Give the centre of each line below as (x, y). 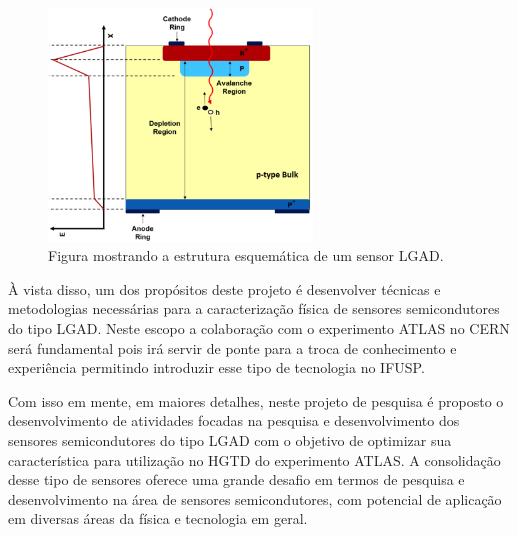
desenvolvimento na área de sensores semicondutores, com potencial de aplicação (255, 498)
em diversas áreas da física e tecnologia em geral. (158, 518)
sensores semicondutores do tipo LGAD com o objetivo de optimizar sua (230, 439)
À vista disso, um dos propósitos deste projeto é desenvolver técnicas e (224, 288)
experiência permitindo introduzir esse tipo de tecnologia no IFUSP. (216, 367)
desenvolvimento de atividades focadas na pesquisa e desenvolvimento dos (234, 420)
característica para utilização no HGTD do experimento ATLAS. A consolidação (254, 459)
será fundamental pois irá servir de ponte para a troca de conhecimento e (232, 347)
